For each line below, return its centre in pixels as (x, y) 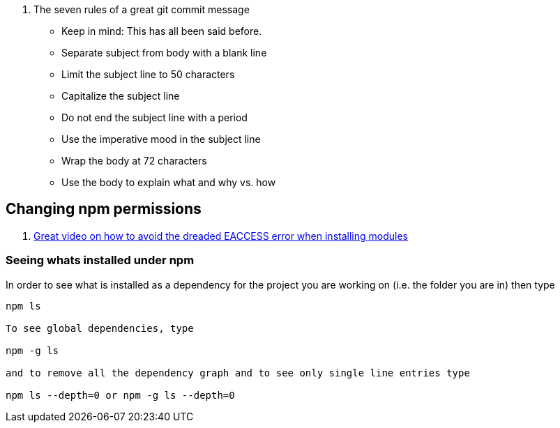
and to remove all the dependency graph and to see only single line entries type (238, 373)
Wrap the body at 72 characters (134, 161)
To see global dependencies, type (100, 328)
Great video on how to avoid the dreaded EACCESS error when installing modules (221, 236)
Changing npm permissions (104, 209)
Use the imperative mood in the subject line (161, 139)
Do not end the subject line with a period (154, 117)
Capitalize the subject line (121, 96)
